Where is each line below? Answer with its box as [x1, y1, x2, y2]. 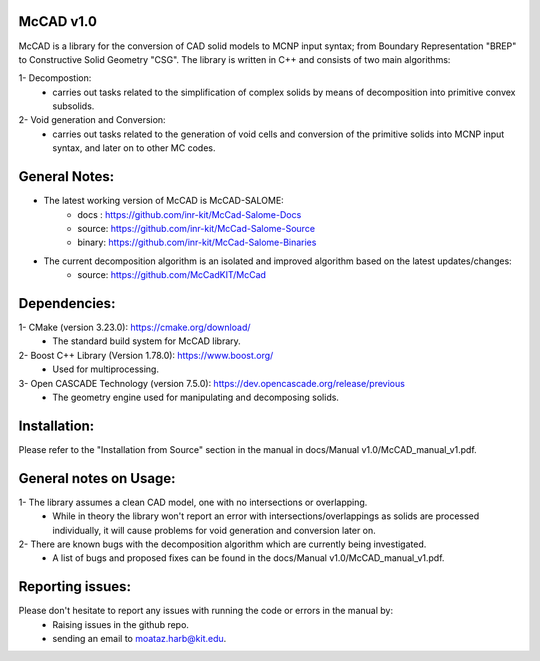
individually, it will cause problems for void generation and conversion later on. [52, 524, 377, 536]
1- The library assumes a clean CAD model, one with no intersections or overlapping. [18, 496, 368, 508]
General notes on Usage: [18, 470, 176, 487]
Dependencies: [18, 295, 116, 312]
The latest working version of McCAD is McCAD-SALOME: [43, 195, 284, 207]
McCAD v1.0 [18, 13, 97, 30]
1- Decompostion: [18, 72, 92, 84]
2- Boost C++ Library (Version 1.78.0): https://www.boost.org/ [18, 349, 274, 361]
